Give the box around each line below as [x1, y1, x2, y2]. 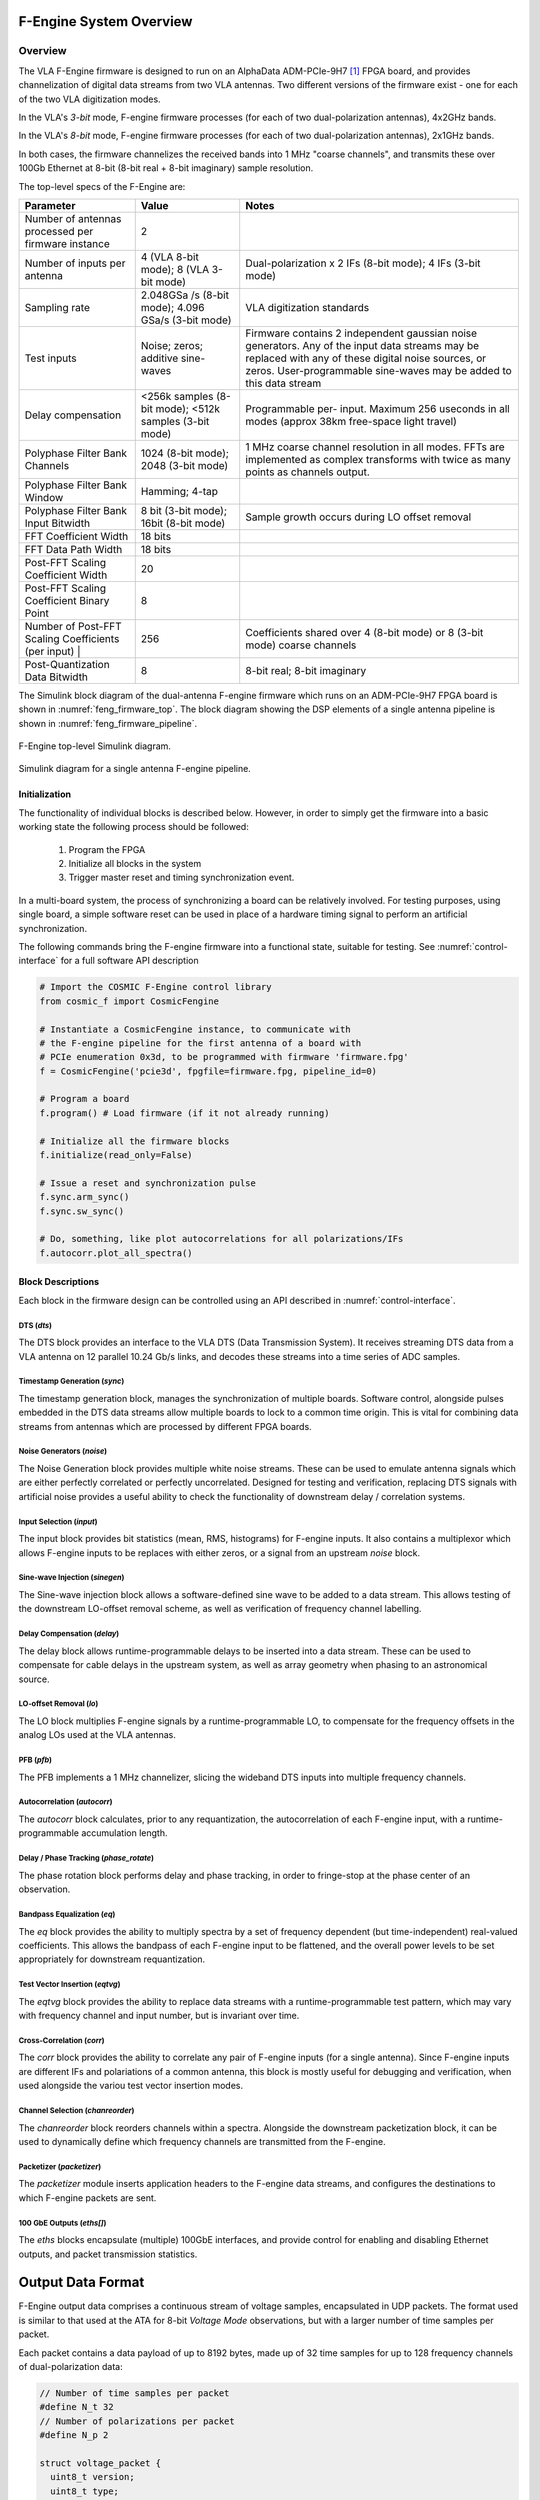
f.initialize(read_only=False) [39, 1150, 194, 1161]
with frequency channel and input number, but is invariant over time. [18, 2010, 300, 2022]
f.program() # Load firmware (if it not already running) [39, 1107, 330, 1119]
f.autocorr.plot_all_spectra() [39, 1247, 194, 1259]
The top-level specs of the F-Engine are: [18, 180, 186, 192]
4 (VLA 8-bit [140, 250, 199, 264]
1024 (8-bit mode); [140, 446, 230, 460]
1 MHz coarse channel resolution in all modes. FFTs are [245, 440, 505, 454]
